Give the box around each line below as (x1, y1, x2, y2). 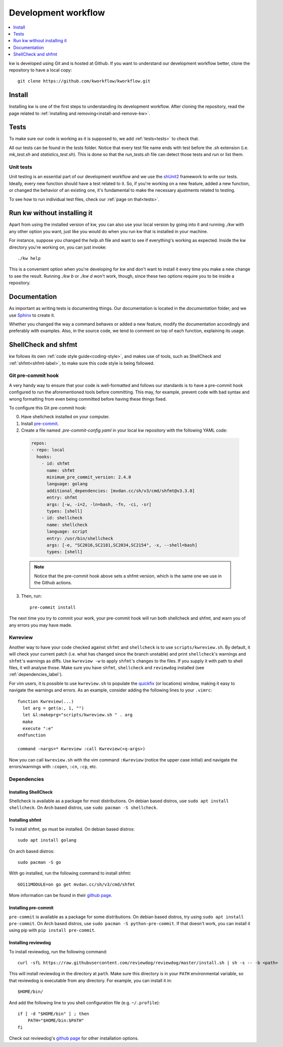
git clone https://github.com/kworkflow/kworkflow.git (17, 78, 151, 84)
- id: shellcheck (41, 515, 83, 521)
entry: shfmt (47, 495, 78, 500)
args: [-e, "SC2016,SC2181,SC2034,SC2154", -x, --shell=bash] (47, 542, 198, 548)
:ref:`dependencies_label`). (9, 672, 63, 677)
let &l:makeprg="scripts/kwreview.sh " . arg (22, 712, 133, 718)
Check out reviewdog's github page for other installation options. (9, 1035, 139, 1041)
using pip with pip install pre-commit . (9, 928, 96, 933)
